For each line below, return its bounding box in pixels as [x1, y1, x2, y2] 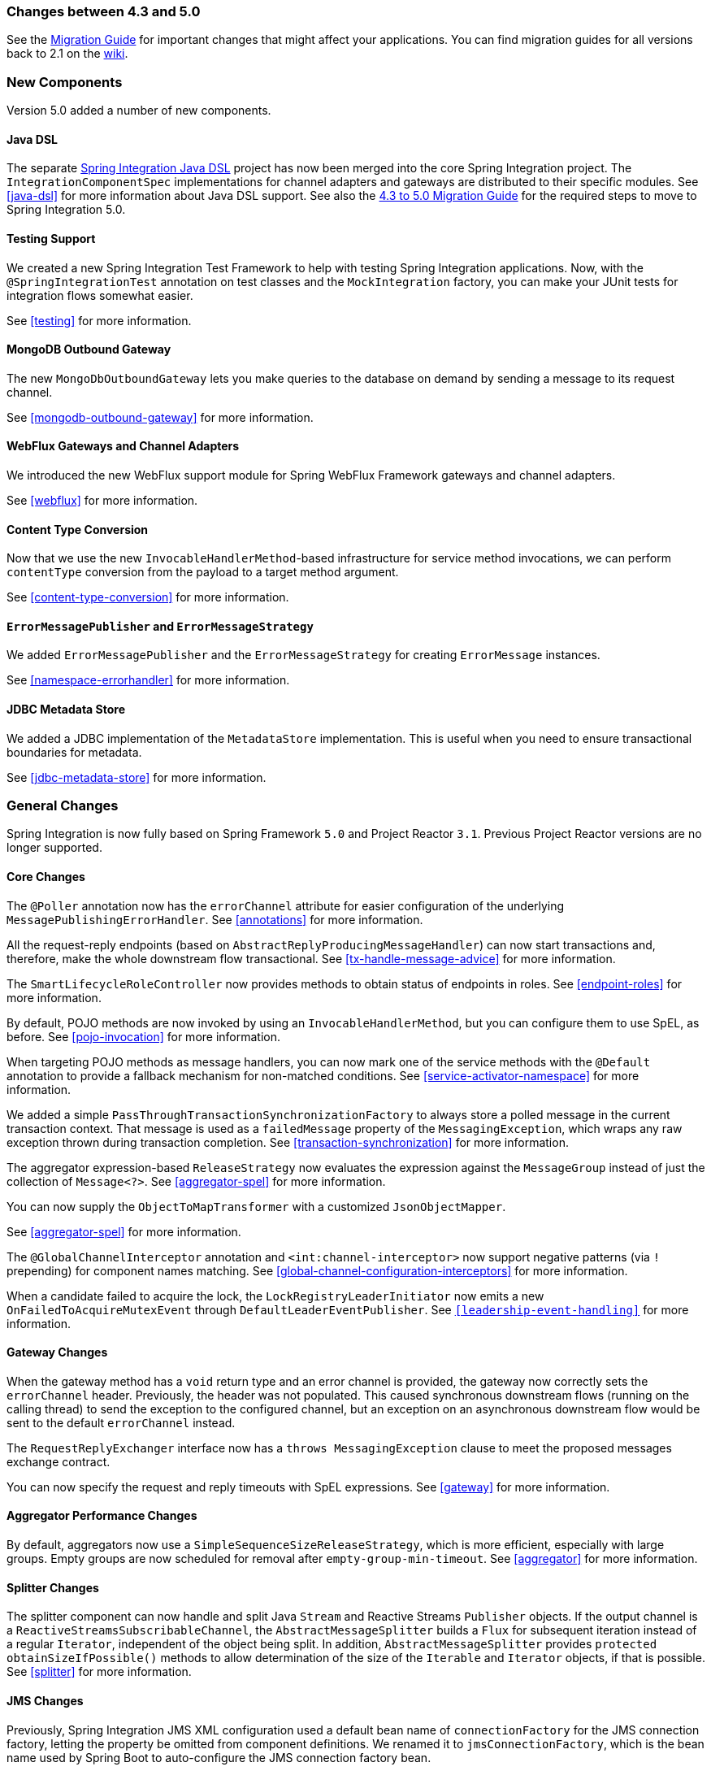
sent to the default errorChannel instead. [7, 1415, 236, 1430]
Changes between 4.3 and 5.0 [7, 3, 201, 20]
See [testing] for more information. [7, 313, 192, 328]
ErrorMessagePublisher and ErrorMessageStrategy [7, 619, 314, 633]
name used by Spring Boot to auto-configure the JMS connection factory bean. [7, 1750, 431, 1764]
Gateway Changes [7, 1345, 108, 1360]
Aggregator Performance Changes [7, 1508, 197, 1523]
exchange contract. [7, 1454, 111, 1469]
